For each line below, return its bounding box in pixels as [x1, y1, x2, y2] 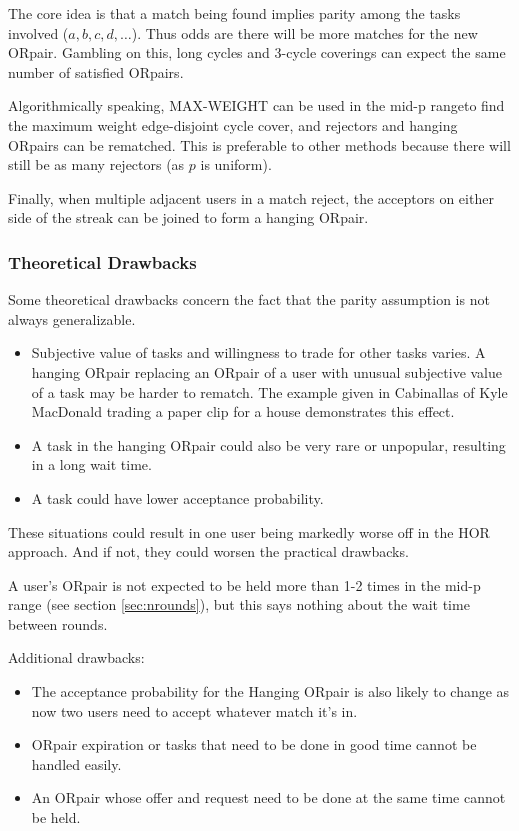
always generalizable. [8, 308, 136, 329]
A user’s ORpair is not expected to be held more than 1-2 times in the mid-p [8, 574, 481, 595]
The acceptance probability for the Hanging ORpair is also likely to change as [31, 681, 510, 702]
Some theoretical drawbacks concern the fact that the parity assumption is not [8, 289, 490, 310]
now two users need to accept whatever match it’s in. [31, 700, 358, 721]
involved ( [8, 22, 69, 43]
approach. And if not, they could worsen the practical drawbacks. [8, 541, 409, 562]
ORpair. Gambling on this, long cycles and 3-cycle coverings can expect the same [8, 42, 506, 63]
